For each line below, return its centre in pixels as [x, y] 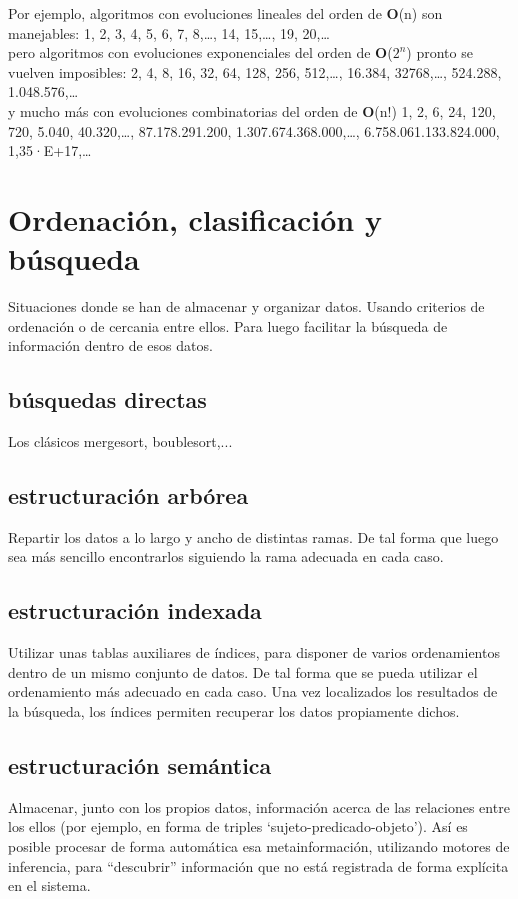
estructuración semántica [140, 765]
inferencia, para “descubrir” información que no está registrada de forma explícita [258, 865]
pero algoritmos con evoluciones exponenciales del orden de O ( [200, 52]
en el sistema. [49, 885]
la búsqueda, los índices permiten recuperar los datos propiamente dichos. [234, 711]
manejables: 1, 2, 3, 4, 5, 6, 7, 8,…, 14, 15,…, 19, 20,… [169, 32]
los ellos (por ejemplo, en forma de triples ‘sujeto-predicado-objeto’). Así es [238, 826]
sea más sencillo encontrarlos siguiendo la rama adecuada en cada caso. [226, 556]
